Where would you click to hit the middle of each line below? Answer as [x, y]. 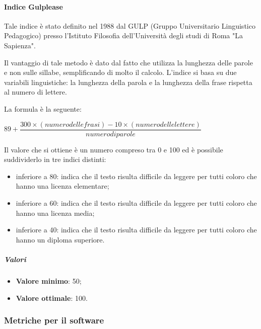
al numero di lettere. [36, 92]
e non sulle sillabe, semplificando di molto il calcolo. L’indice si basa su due [120, 72]
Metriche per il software [54, 320]
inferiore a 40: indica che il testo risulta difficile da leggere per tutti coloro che [136, 230]
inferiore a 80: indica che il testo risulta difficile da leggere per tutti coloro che [136, 176]
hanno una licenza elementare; [62, 186]
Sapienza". [20, 45]
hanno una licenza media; [55, 213]
